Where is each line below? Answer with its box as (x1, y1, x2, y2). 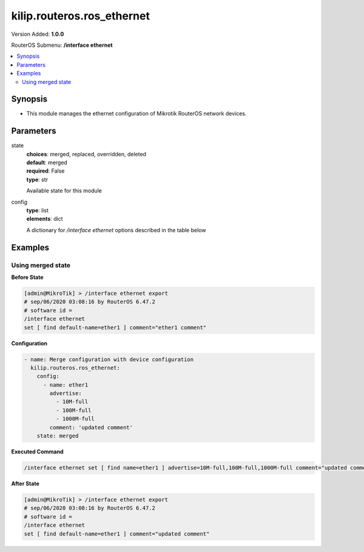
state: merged (36, 432, 79, 440)
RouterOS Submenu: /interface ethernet (11, 41, 113, 49)
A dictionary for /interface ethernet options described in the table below (26, 226, 206, 233)
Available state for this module (26, 187, 103, 195)
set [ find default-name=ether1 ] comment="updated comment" (24, 530, 210, 537)
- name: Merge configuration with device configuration (24, 356, 194, 363)
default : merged (26, 159, 68, 167)
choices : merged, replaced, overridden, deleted (26, 150, 147, 157)
